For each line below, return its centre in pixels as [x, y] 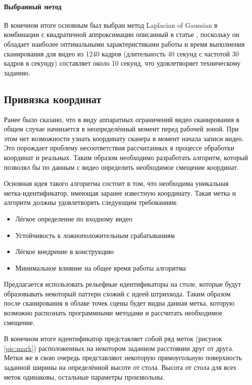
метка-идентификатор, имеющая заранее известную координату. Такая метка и [120, 192]
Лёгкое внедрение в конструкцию [65, 251]
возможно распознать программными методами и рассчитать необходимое [113, 313]
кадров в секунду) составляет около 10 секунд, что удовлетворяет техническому [122, 63]
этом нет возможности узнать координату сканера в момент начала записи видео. [124, 138]
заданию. [17, 72]
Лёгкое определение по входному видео [74, 218]
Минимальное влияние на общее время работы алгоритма [101, 267]
